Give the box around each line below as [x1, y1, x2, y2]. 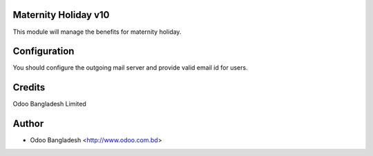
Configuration [12, 46, 75, 57]
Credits [12, 81, 46, 93]
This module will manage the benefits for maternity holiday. [12, 28, 182, 36]
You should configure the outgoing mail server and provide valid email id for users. [12, 64, 248, 72]
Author [12, 118, 44, 130]
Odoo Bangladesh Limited [12, 100, 86, 108]
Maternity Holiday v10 [12, 9, 110, 21]
